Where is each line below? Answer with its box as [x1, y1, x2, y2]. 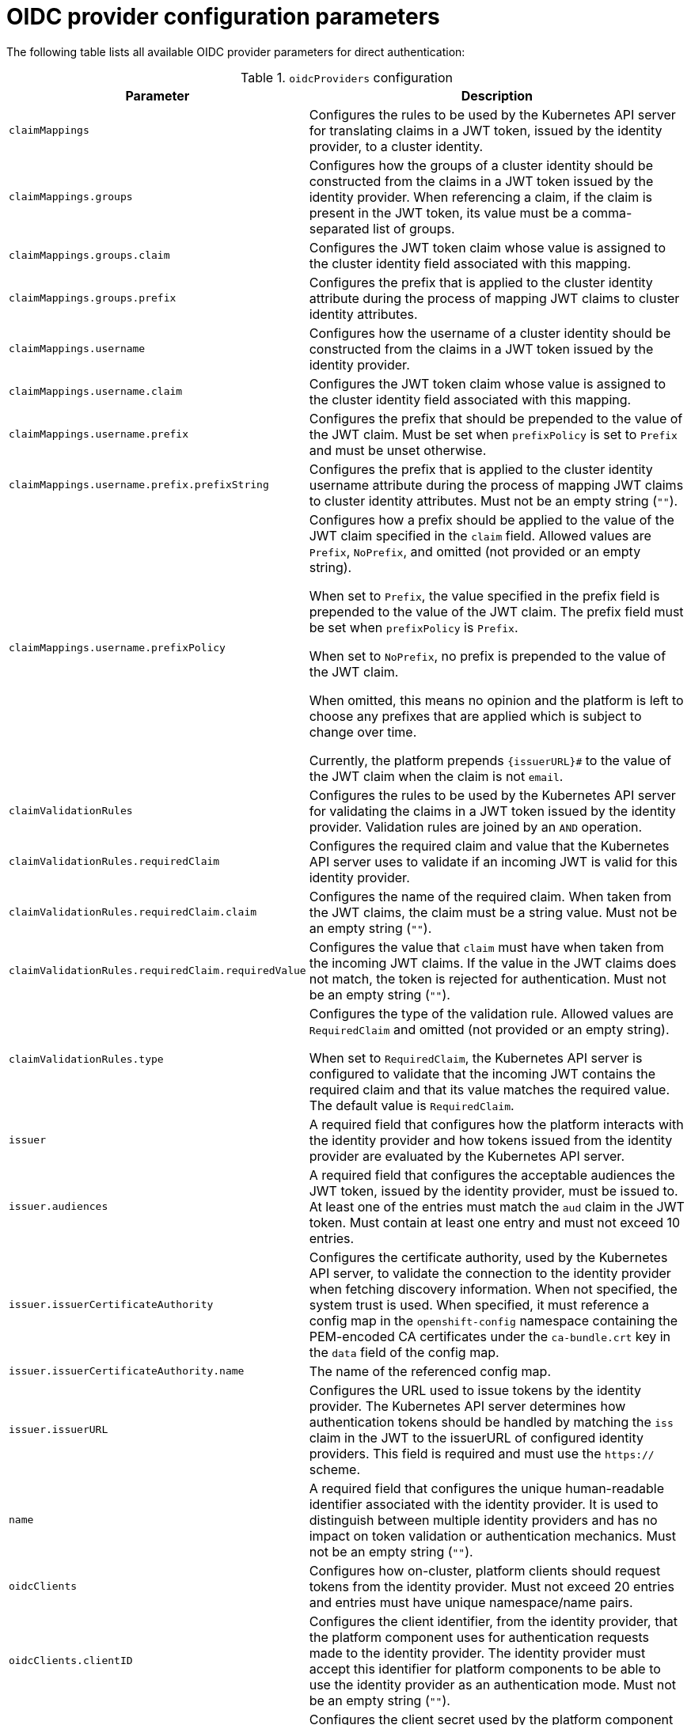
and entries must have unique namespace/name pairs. [309, 1594, 633, 1610]
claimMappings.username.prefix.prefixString [9, 479, 269, 491]
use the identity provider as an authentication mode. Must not [309, 1676, 676, 1693]
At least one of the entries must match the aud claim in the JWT [309, 1198, 685, 1215]
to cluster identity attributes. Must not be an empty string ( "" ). [309, 492, 678, 509]
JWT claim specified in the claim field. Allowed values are [309, 527, 651, 544]
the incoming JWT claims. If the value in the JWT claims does [309, 954, 677, 971]
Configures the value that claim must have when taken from [309, 938, 664, 955]
